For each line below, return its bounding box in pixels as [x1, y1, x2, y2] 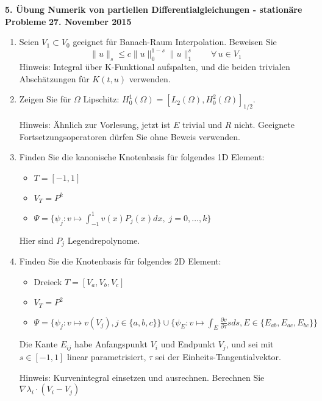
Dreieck [34, 275, 62, 288]
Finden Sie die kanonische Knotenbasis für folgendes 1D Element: [19, 151, 265, 163]
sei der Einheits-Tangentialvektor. [155, 350, 281, 363]
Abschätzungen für [19, 72, 90, 85]
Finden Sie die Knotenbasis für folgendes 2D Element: [19, 255, 221, 268]
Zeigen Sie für [19, 93, 71, 105]
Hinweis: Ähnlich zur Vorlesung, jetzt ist [19, 118, 171, 131]
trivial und [182, 118, 223, 131]
